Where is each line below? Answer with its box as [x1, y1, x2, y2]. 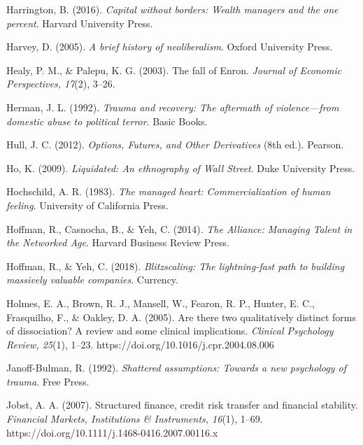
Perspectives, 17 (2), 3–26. [6, 76, 115, 91]
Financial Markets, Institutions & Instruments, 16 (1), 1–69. [6, 411, 263, 426]
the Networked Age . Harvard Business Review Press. [6, 235, 229, 250]
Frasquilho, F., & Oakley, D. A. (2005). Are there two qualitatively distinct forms [6, 309, 356, 324]
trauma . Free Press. [6, 374, 90, 388]
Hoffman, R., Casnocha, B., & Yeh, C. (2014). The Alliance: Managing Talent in [6, 221, 353, 236]
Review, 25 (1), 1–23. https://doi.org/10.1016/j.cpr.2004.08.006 [6, 337, 274, 351]
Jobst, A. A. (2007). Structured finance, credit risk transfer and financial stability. [6, 397, 358, 412]
